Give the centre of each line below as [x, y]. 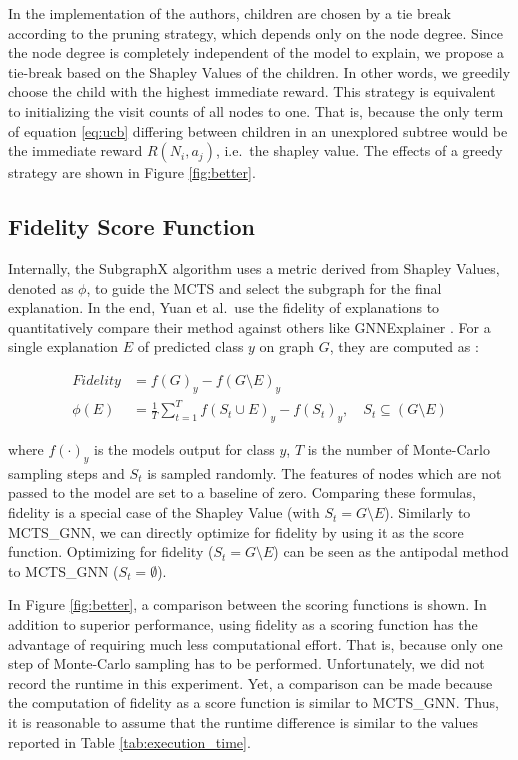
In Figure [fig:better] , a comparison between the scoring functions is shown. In [247, 604]
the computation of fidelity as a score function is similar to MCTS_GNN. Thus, [253, 702]
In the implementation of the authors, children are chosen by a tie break [229, 13]
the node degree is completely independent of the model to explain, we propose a [256, 52]
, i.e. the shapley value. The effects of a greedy [359, 150]
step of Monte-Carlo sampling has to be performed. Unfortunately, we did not [246, 663]
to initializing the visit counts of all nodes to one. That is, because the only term [256, 110]
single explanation [63, 346]
